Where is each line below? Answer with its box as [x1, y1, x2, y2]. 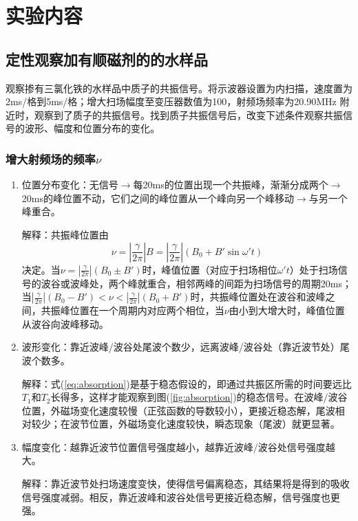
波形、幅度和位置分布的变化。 [24, 121, 160, 135]
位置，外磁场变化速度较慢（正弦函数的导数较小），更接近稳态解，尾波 [21, 403, 335, 417]
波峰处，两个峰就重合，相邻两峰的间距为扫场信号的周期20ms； [70, 276, 352, 290]
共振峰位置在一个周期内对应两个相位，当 [41, 303, 224, 318]
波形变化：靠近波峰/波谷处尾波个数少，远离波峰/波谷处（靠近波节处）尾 [21, 340, 350, 354]
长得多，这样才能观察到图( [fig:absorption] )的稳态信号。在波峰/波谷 [50, 390, 348, 404]
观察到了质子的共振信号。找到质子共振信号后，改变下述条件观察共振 [34, 107, 343, 122]
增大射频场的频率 [6, 150, 96, 167]
